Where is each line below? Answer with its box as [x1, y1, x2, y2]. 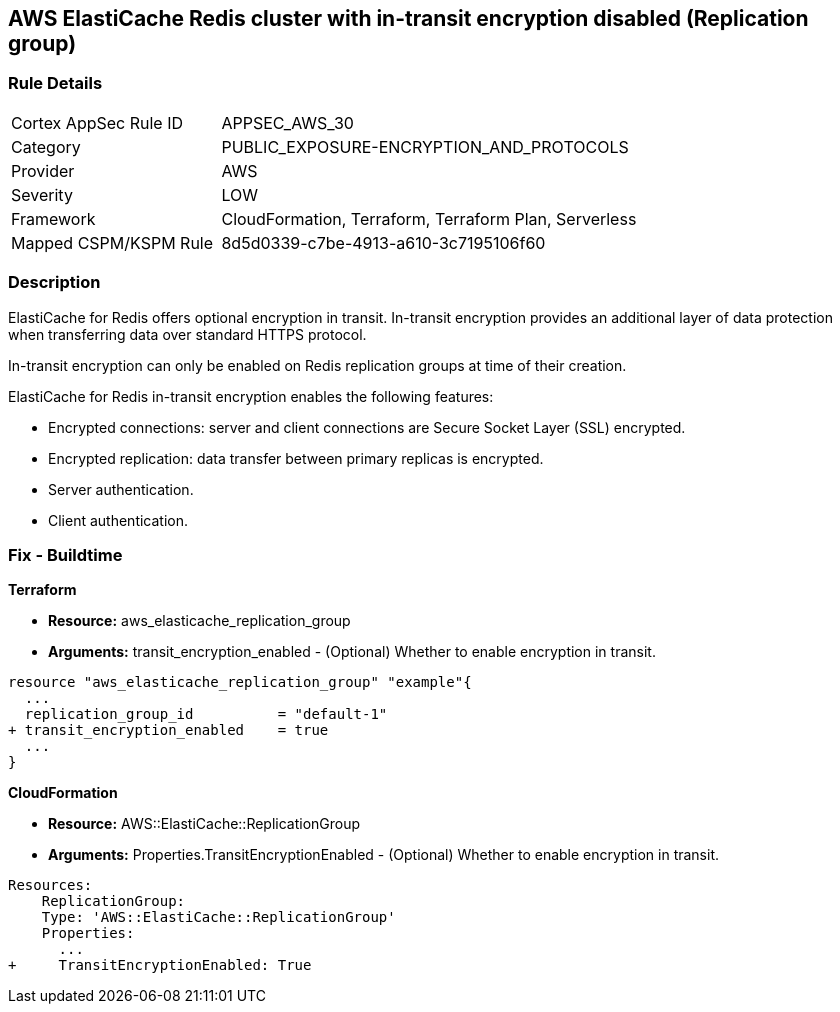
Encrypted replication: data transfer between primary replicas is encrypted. [48, 449, 544, 467]
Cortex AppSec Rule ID [11, 112, 184, 133]
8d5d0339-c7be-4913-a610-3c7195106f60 [221, 232, 546, 253]
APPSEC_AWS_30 [221, 112, 354, 133]
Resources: [8, 877, 93, 894]
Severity [11, 184, 73, 205]
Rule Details [8, 73, 103, 94]
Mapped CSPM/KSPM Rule [11, 232, 214, 253]
